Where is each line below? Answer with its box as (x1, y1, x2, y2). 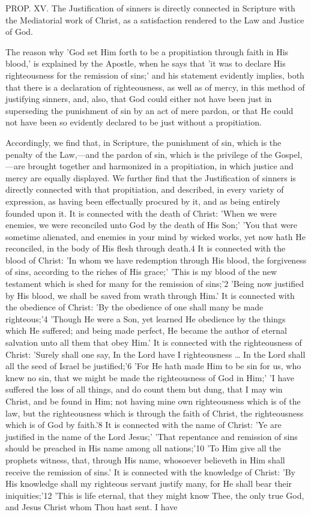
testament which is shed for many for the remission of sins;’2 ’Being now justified (5, 277, 304, 290)
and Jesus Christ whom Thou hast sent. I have (5, 501, 178, 513)
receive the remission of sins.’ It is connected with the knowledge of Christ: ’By (5, 465, 295, 478)
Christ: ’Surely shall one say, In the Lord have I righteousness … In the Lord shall (5, 348, 306, 360)
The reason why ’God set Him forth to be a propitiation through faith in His (5, 45, 289, 58)
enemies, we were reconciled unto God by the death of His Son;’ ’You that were (5, 218, 298, 231)
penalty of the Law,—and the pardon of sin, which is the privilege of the (5, 148, 273, 160)
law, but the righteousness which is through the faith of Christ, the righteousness (5, 406, 304, 419)
